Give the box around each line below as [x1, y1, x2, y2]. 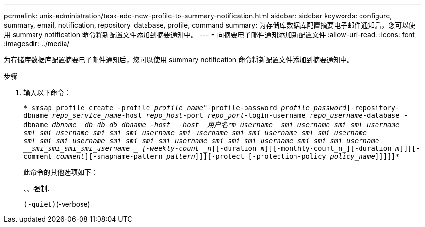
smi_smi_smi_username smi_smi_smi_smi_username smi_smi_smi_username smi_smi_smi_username [23, 137, 379, 145]
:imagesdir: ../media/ [4, 39, 70, 48]
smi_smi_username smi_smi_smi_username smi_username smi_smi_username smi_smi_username [23, 129, 367, 137]
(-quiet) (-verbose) [23, 200, 90, 208]
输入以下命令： [23, 88, 71, 97]
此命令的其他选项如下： [23, 168, 98, 176]
